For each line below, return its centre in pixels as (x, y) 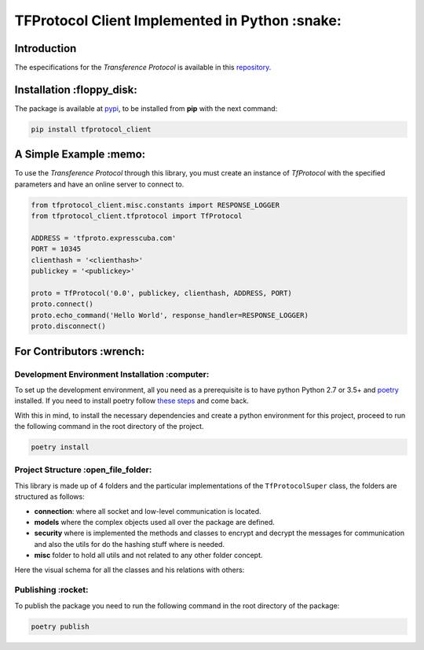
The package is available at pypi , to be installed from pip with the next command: (146, 108)
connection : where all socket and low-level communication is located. (148, 511)
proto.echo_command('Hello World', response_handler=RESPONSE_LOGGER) (170, 315)
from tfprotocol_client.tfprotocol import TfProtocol (137, 216)
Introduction (46, 48)
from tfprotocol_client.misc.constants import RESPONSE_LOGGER (155, 205)
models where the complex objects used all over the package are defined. (154, 522)
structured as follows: (50, 497)
